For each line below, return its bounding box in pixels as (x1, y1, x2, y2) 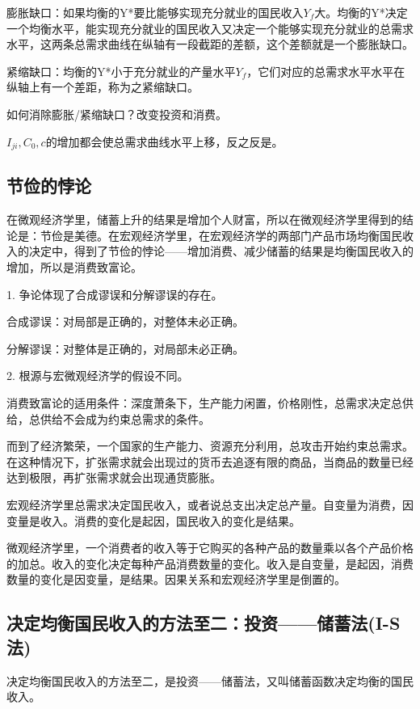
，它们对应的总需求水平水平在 (246, 62, 405, 79)
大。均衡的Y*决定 (314, 4, 408, 20)
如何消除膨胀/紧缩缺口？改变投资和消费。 (6, 105, 227, 122)
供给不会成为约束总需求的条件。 (40, 410, 210, 427)
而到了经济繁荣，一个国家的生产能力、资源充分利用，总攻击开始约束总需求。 (6, 437, 414, 454)
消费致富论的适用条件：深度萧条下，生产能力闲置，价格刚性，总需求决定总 (6, 394, 402, 411)
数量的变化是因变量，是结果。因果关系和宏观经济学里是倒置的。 (6, 571, 346, 588)
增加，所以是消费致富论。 (6, 259, 142, 275)
